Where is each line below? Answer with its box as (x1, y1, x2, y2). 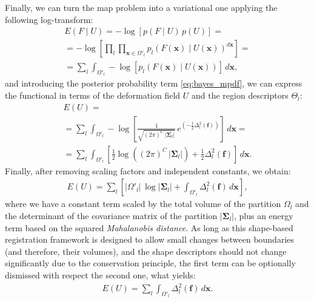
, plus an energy (233, 209, 293, 222)
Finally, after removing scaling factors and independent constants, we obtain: (5, 164, 291, 177)
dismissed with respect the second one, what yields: (5, 268, 196, 281)
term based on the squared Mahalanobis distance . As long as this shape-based (5, 221, 293, 234)
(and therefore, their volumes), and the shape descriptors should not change (5, 245, 287, 257)
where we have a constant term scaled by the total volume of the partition (5, 197, 281, 210)
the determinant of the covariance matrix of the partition (5, 209, 218, 222)
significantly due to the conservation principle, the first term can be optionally (5, 257, 296, 269)
